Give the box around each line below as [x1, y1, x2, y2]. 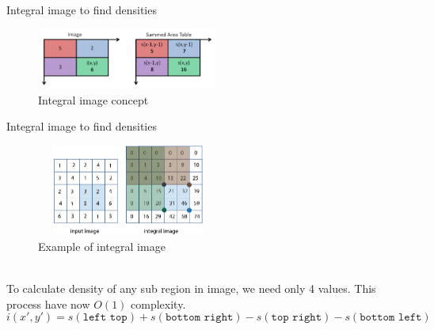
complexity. [131, 295, 186, 312]
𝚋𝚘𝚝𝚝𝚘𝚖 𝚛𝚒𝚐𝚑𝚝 [165, 312, 234, 324]
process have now [6, 295, 90, 312]
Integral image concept [38, 91, 149, 108]
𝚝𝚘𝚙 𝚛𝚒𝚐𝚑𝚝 [271, 312, 322, 324]
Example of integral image [38, 237, 166, 254]
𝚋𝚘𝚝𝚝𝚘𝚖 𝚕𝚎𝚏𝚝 [360, 312, 422, 324]
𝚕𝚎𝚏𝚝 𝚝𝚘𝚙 [82, 312, 128, 324]
